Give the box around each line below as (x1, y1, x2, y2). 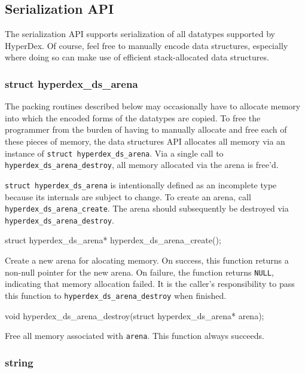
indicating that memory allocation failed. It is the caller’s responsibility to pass (5, 277, 295, 290)
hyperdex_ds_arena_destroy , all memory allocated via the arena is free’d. (5, 158, 279, 171)
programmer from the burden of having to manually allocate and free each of (5, 123, 287, 136)
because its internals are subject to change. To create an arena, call (5, 190, 251, 203)
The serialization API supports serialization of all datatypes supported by (5, 27, 275, 40)
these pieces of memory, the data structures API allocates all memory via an (5, 134, 285, 147)
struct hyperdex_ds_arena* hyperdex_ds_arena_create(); (5, 234, 221, 246)
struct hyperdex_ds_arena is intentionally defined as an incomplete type (5, 178, 277, 191)
